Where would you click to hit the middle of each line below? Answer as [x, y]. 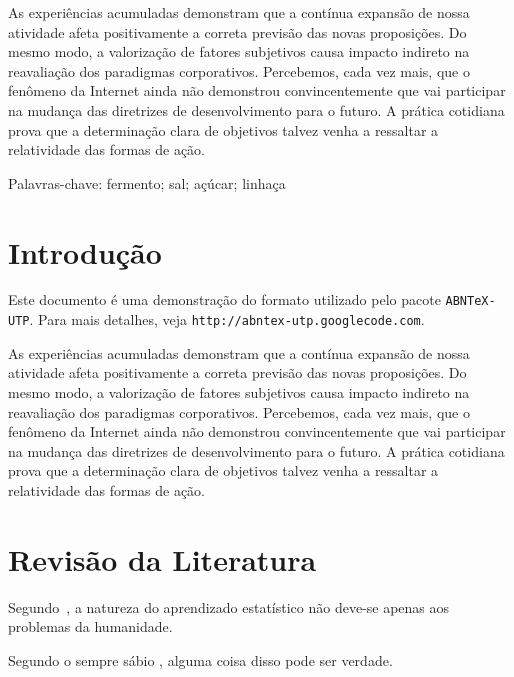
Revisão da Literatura [162, 558]
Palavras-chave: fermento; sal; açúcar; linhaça [147, 182]
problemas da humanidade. [90, 626]
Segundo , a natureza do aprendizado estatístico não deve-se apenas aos [229, 606]
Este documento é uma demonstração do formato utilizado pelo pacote [224, 299]
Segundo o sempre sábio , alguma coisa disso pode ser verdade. [200, 659]
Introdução [85, 251]
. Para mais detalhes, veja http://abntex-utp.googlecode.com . [227, 319]
